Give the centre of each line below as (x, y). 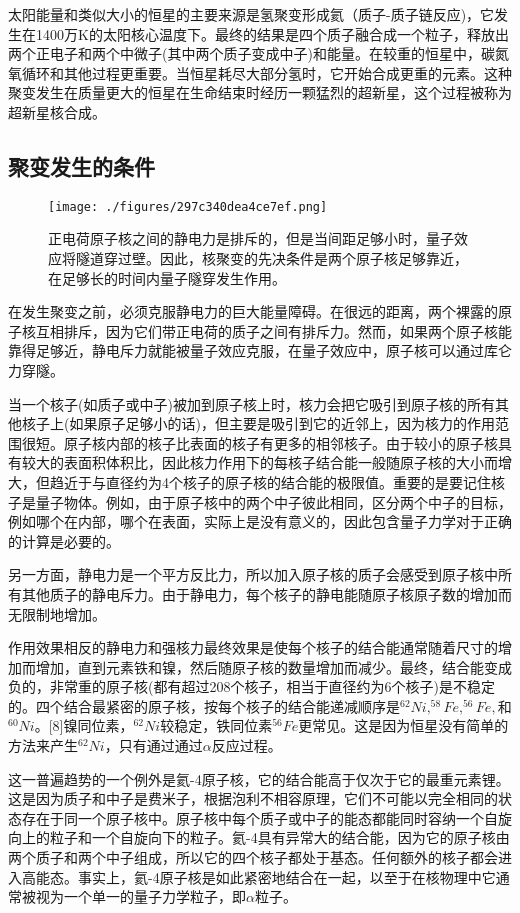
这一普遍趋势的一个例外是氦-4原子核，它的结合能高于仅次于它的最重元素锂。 (259, 778)
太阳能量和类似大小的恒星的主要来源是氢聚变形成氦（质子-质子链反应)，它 (251, 14)
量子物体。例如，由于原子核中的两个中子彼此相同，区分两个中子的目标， (273, 501)
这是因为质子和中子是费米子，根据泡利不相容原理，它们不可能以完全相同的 (253, 798)
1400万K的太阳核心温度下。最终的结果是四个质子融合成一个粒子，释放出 (272, 33)
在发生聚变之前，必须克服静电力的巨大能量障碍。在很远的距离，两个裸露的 (253, 311)
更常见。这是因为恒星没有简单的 (403, 725)
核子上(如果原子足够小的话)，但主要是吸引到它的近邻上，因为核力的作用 (258, 423)
